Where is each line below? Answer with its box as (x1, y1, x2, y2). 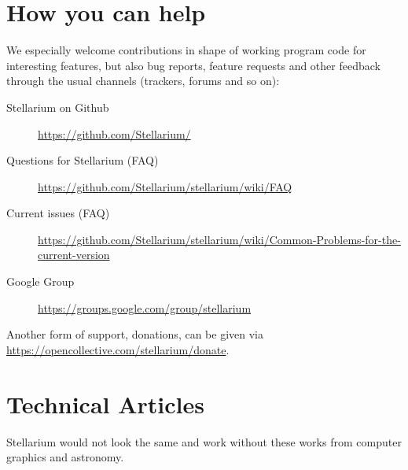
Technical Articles (6, 387, 204, 420)
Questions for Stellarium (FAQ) (6, 152, 159, 168)
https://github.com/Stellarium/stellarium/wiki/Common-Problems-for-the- (38, 231, 401, 247)
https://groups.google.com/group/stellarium (38, 299, 252, 316)
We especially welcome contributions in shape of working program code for (6, 42, 366, 58)
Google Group (6, 273, 75, 290)
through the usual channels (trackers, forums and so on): (6, 72, 280, 89)
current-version (38, 246, 110, 263)
